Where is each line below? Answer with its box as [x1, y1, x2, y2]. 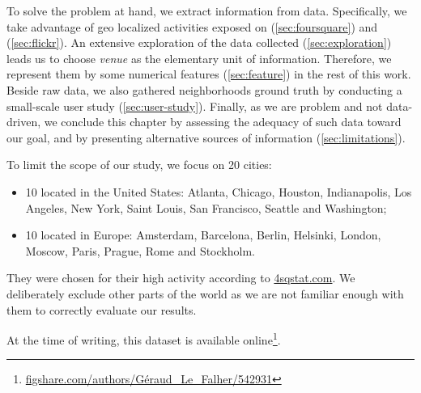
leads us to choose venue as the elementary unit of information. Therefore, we [6, 49, 392, 66]
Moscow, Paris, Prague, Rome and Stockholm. [25, 242, 255, 259]
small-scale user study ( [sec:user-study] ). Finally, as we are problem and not [6, 97, 383, 114]
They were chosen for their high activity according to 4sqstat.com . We [6, 269, 355, 286]
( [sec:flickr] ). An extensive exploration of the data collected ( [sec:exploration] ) [6, 34, 392, 51]
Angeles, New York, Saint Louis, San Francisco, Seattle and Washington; [25, 199, 387, 216]
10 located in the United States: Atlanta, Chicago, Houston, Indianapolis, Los [25, 183, 412, 200]
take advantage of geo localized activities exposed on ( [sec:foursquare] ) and [6, 18, 378, 35]
